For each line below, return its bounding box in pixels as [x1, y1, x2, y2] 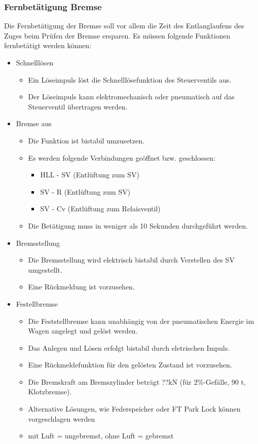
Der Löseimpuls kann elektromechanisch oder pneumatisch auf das [28, 91, 235, 102]
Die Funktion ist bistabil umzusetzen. [28, 135, 144, 145]
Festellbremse [16, 298, 58, 309]
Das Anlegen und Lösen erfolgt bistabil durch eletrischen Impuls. [28, 342, 230, 353]
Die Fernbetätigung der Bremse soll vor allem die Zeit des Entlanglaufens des [4, 20, 244, 31]
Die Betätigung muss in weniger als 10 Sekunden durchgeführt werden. [28, 220, 248, 231]
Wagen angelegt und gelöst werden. [28, 325, 138, 336]
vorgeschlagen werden [28, 413, 95, 424]
